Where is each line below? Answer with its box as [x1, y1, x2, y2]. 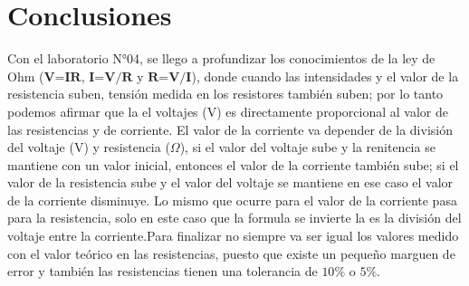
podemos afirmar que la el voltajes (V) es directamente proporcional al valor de [7, 101, 448, 120]
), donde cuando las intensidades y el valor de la [191, 66, 459, 85]
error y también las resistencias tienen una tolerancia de [7, 262, 318, 281]
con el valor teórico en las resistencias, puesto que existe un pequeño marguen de [7, 243, 455, 262]
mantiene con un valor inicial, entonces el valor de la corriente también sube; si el [7, 155, 459, 174]
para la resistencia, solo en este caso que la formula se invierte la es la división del [7, 208, 462, 227]
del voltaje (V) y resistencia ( [7, 138, 170, 157]
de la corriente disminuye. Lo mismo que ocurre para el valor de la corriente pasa [7, 190, 457, 209]
